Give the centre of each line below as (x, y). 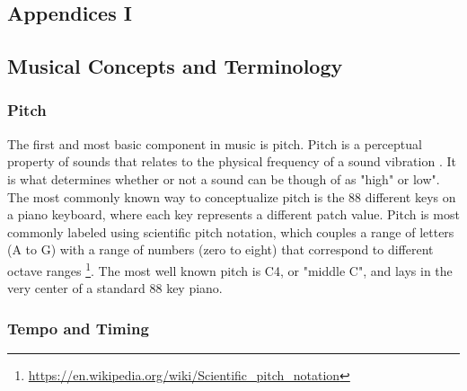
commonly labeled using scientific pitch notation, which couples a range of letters (231, 231)
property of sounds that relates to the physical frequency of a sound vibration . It (232, 161)
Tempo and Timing (78, 328)
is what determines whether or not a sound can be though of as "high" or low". (224, 178)
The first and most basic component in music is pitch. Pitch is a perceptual (215, 143)
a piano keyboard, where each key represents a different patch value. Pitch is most (233, 214)
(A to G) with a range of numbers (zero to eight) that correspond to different (220, 249)
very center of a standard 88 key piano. (115, 288)
